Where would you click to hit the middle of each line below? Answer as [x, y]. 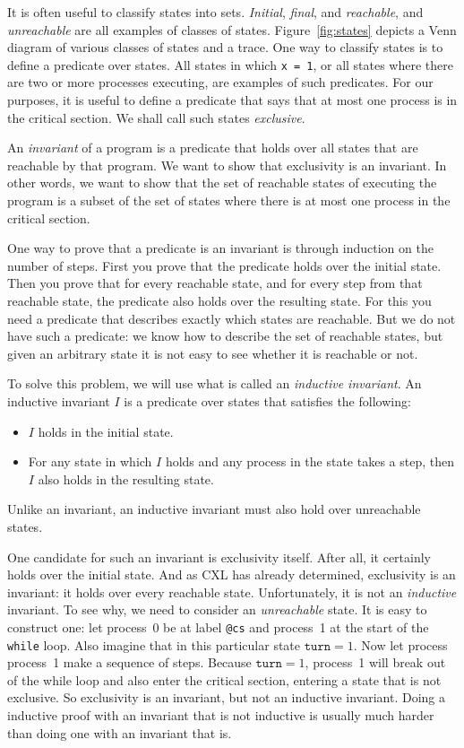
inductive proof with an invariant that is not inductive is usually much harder [221, 714]
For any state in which [90, 461]
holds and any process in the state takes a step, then [309, 461]
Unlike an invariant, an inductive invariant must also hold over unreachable [214, 509]
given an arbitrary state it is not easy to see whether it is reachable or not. [213, 353]
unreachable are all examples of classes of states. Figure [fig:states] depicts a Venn [232, 29]
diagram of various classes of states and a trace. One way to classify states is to [225, 47]
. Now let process [400, 644]
